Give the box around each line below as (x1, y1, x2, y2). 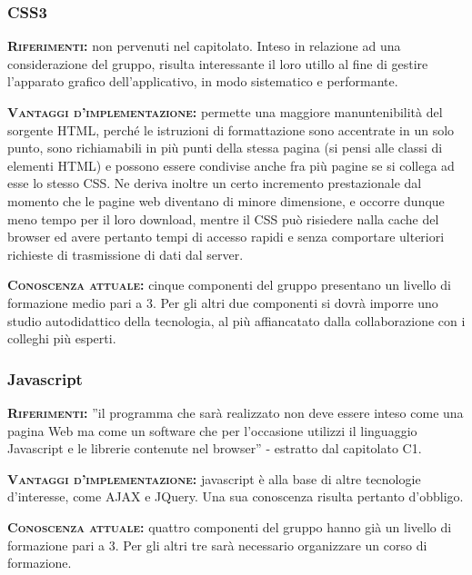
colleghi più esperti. (7, 329, 116, 348)
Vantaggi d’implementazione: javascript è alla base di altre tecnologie (7, 469, 421, 488)
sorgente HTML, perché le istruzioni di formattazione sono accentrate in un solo (7, 120, 455, 139)
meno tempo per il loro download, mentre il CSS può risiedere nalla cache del (7, 209, 439, 228)
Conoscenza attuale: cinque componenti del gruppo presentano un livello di (7, 275, 451, 294)
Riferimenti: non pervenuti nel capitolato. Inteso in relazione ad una (7, 36, 401, 55)
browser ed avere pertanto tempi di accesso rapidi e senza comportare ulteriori (7, 227, 445, 246)
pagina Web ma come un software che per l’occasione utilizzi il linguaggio (7, 421, 417, 440)
